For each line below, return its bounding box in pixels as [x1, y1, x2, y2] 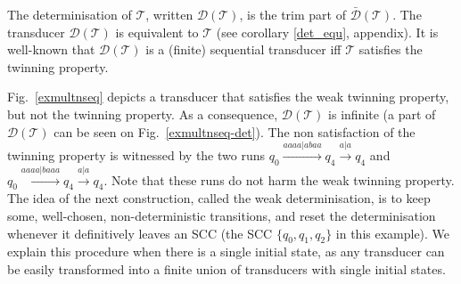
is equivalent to [115, 22, 199, 41]
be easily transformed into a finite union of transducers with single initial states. [7, 259, 446, 278]
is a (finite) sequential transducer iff [145, 40, 342, 59]
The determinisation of [7, 5, 132, 23]
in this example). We [335, 223, 450, 242]
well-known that [7, 40, 95, 59]
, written [145, 5, 193, 23]
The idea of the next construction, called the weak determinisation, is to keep [7, 189, 431, 207]
